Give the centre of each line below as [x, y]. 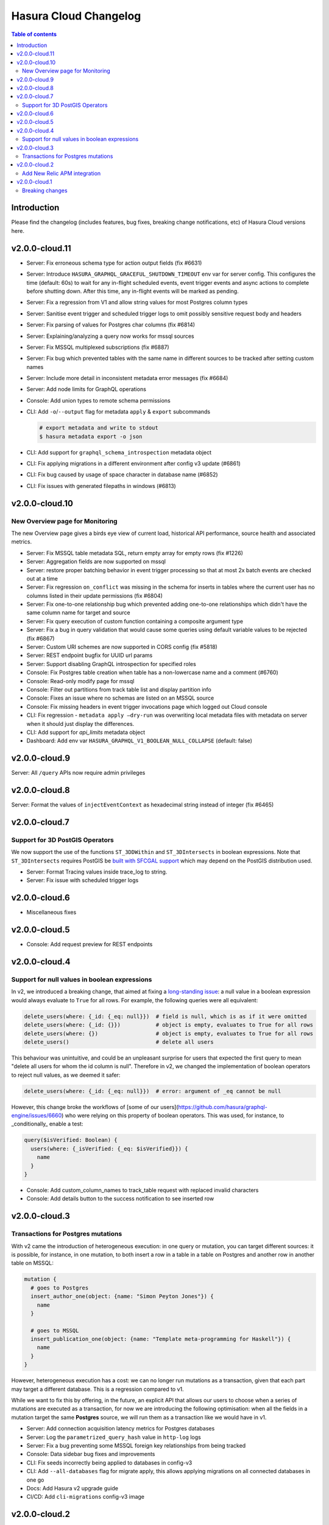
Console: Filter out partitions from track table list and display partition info [119, 689]
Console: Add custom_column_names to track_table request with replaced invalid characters [143, 1190]
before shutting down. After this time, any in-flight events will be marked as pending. [133, 291]
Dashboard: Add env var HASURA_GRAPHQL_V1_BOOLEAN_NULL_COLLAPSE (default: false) [140, 741]
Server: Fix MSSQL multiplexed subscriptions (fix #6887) [98, 347]
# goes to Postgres [60, 1288]
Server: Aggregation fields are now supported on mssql [96, 562]
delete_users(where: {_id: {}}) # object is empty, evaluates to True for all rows [169, 1025]
